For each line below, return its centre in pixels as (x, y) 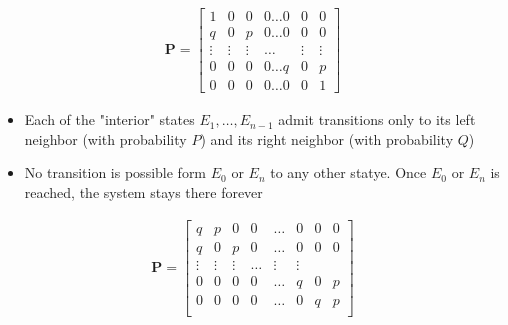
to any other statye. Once (348, 172)
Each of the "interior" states (109, 119)
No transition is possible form (115, 172)
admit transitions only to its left (377, 119)
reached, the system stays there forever (143, 191)
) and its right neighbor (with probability (327, 138)
